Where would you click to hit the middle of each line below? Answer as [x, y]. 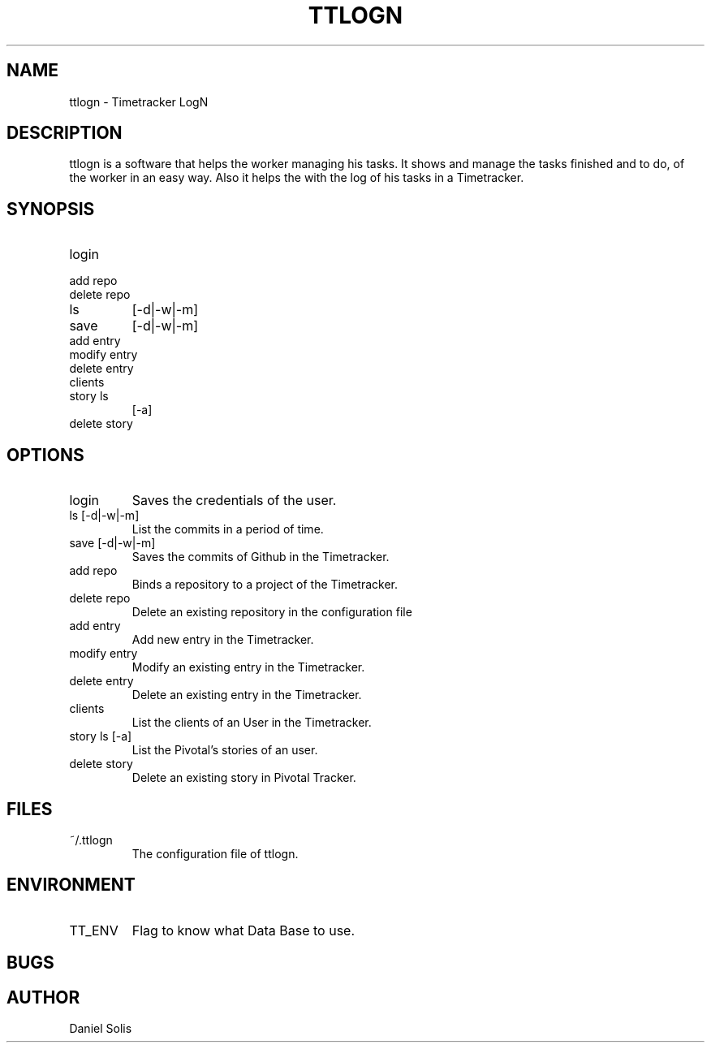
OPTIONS [45, 455]
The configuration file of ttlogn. [215, 853]
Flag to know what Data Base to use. [243, 930]
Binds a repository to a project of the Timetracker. [265, 585]
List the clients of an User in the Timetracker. [252, 723]
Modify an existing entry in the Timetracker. [248, 667]
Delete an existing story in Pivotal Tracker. [244, 778]
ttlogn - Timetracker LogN [139, 101]
